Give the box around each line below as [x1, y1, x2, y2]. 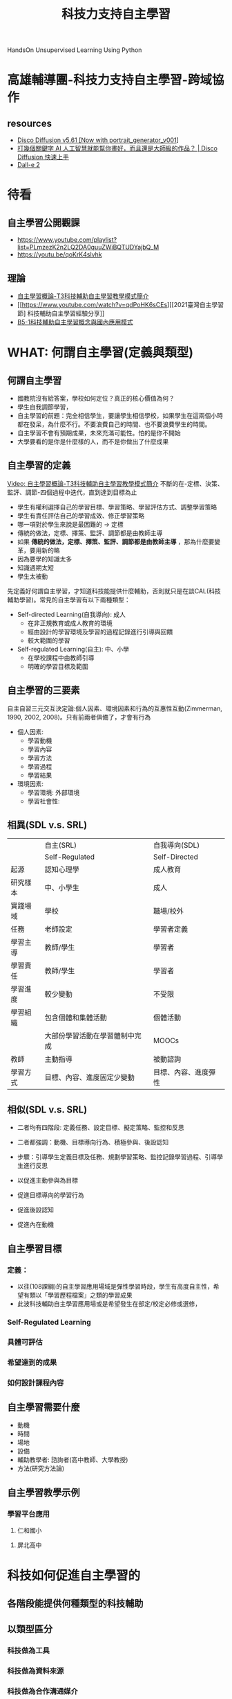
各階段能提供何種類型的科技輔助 [7, 1597, 144, 1609]
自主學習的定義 [7, 460, 71, 471]
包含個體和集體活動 [44, 1013, 107, 1022]
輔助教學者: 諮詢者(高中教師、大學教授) [17, 1456, 128, 1464]
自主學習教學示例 [7, 1486, 80, 1498]
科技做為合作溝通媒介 [7, 1686, 78, 1696]
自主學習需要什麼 [7, 1402, 80, 1413]
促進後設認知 [17, 1205, 54, 1214]
